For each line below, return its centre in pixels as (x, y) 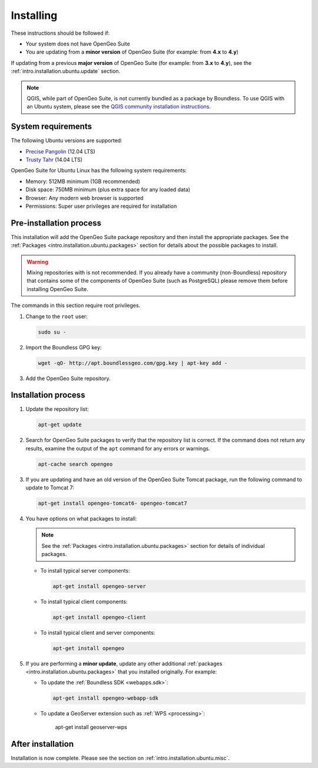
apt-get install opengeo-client (100, 617)
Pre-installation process (56, 223)
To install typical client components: (84, 602)
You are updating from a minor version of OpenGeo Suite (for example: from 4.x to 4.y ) (132, 52)
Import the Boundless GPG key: (64, 347)
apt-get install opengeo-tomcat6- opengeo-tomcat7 (113, 504)
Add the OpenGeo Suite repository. (68, 378)
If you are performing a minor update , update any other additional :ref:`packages (124, 664)
